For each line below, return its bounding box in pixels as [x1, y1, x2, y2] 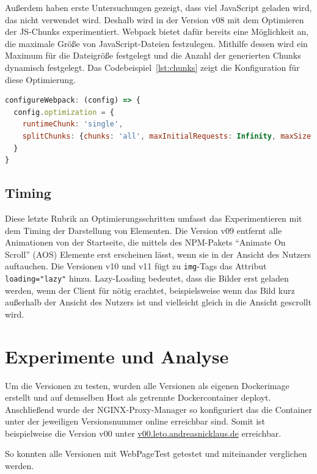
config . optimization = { [13, 108, 115, 117]
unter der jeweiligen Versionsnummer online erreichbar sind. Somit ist [5, 415, 266, 428]
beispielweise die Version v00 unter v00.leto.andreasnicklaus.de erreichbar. [5, 426, 282, 439]
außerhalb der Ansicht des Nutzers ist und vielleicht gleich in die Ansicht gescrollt [5, 296, 312, 308]
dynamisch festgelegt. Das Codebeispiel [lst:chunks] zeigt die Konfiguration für [5, 60, 300, 73]
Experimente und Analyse [5, 343, 229, 368]
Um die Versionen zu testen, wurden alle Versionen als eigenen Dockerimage [5, 379, 290, 392]
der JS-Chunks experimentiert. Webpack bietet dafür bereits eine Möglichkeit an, [5, 25, 309, 38]
